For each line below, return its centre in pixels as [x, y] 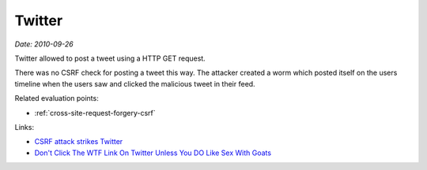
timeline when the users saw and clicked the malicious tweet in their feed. [135, 83]
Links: [25, 127]
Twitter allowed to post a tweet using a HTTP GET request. [110, 58]
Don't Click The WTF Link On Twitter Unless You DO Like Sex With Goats [153, 153]
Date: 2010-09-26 [44, 44]
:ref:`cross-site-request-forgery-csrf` [95, 113]
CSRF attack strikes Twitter [79, 142]
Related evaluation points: [57, 98]
